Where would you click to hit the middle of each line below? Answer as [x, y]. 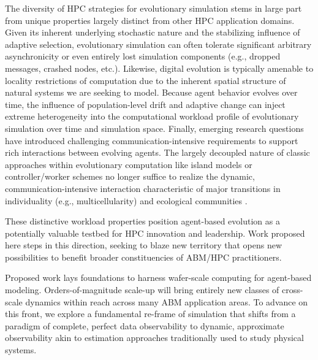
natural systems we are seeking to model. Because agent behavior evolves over [151, 92]
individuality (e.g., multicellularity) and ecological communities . [126, 200]
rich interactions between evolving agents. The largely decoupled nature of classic [157, 152]
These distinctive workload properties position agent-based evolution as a [142, 221]
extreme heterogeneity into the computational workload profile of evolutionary [152, 116]
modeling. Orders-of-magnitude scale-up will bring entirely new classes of [142, 290]
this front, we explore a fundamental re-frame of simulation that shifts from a [150, 314]
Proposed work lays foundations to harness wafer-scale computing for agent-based [158, 278]
